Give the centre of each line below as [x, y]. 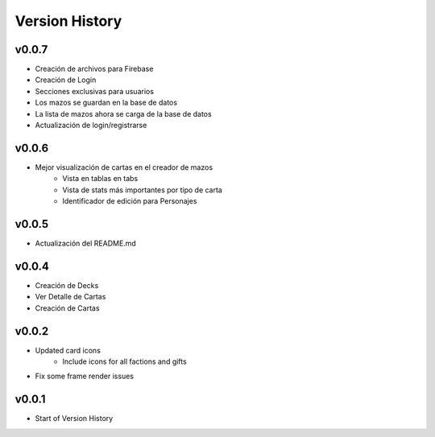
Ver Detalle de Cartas [70, 297]
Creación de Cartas [67, 308]
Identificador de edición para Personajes [130, 201]
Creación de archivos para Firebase [94, 69]
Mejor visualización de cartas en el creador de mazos [124, 167]
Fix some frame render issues [85, 376]
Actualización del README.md [85, 243]
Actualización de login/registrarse [91, 126]
